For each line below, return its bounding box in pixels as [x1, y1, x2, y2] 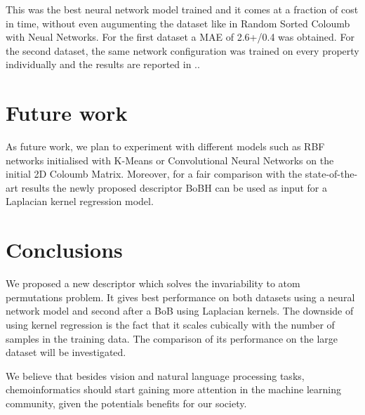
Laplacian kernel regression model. [6, 194, 154, 209]
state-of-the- [305, 166, 358, 181]
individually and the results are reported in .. [6, 57, 200, 72]
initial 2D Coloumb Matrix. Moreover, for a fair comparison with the [6, 166, 303, 181]
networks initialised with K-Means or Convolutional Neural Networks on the [6, 152, 334, 167]
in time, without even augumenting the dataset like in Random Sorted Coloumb [6, 15, 350, 30]
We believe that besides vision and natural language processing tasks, [6, 368, 305, 383]
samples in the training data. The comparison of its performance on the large [6, 331, 338, 345]
